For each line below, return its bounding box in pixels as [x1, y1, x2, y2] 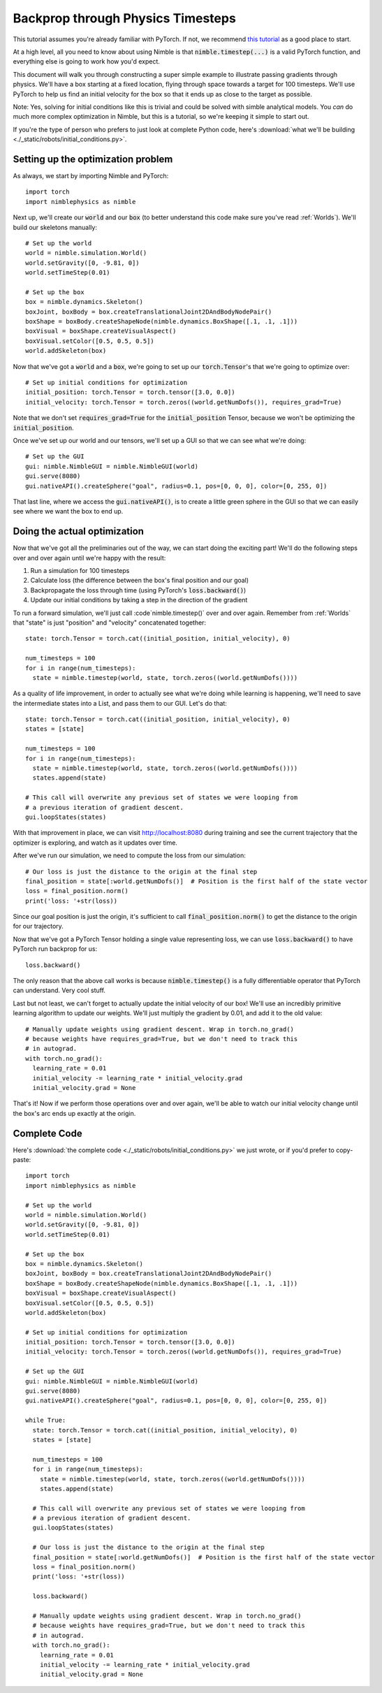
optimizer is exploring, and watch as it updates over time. [13, 838, 178, 847]
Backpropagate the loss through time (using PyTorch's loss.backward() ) [30, 586, 247, 594]
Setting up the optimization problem [13, 153, 173, 165]
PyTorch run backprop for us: [13, 945, 98, 953]
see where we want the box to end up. [13, 507, 124, 516]
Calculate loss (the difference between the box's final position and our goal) [30, 576, 249, 585]
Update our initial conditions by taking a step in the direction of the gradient [30, 596, 248, 604]
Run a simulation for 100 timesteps [30, 566, 130, 574]
